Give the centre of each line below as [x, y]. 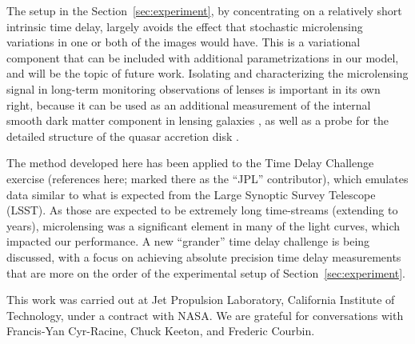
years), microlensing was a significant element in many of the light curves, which [204, 225]
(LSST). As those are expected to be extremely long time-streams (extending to [202, 210]
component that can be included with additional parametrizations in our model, [203, 57]
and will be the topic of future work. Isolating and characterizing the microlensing [207, 73]
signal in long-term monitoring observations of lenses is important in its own [194, 88]
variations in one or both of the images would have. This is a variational [184, 42]
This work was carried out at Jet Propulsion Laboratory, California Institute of [201, 300]
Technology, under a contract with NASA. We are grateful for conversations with [205, 315]
